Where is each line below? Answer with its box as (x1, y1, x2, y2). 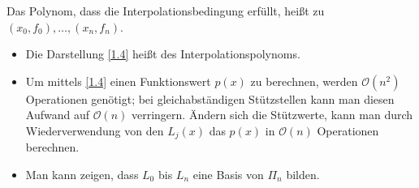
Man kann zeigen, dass (25, 166, 139, 183)
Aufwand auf (25, 106, 89, 123)
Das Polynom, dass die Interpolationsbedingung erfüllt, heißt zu (6, 2, 325, 19)
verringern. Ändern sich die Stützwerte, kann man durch (131, 106, 413, 123)
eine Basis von (192, 166, 264, 183)
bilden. (286, 166, 320, 183)
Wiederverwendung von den (25, 122, 164, 139)
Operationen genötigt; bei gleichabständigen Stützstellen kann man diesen (25, 90, 395, 107)
